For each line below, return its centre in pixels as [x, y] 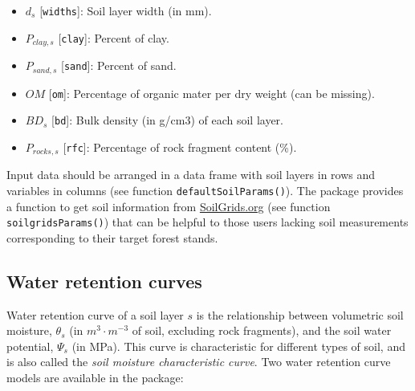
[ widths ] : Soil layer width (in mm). [126, 10]
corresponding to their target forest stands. [112, 237]
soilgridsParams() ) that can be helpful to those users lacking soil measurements [207, 222]
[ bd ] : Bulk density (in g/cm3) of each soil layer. [167, 120]
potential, [30, 346]
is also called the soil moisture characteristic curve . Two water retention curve [199, 362]
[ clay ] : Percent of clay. [114, 37]
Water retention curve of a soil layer [95, 314]
